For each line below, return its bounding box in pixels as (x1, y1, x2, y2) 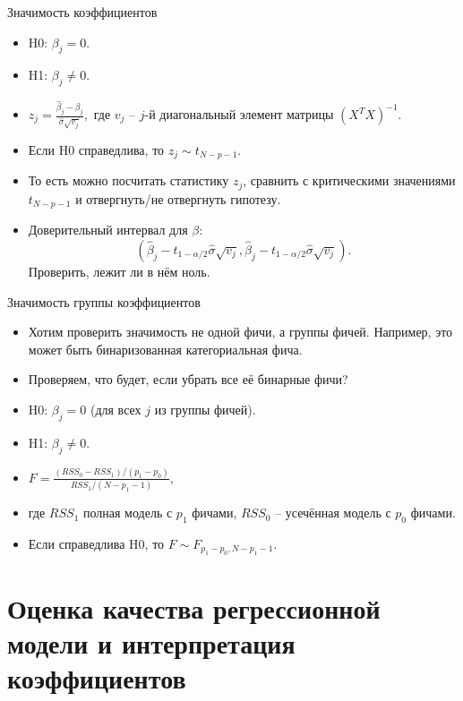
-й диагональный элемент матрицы (144, 105, 334, 124)
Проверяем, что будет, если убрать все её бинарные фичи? (28, 370, 348, 389)
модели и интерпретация (7, 624, 296, 661)
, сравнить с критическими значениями (243, 171, 456, 190)
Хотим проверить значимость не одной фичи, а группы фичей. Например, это (28, 322, 453, 341)
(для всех (90, 399, 141, 418)
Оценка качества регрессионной (7, 589, 381, 626)
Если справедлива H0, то (28, 534, 165, 552)
